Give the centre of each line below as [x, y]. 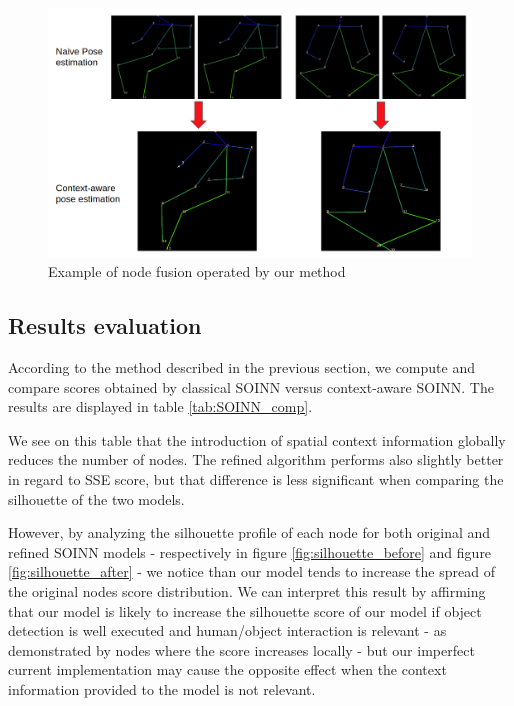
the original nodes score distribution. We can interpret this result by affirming [247, 591]
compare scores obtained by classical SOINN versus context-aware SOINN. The [251, 386]
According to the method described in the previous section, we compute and [241, 367]
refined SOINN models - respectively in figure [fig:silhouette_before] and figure [250, 551]
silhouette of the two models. [96, 498]
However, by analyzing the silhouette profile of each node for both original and [249, 532]
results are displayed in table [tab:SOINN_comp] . [160, 406]
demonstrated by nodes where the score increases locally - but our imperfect [241, 649]
